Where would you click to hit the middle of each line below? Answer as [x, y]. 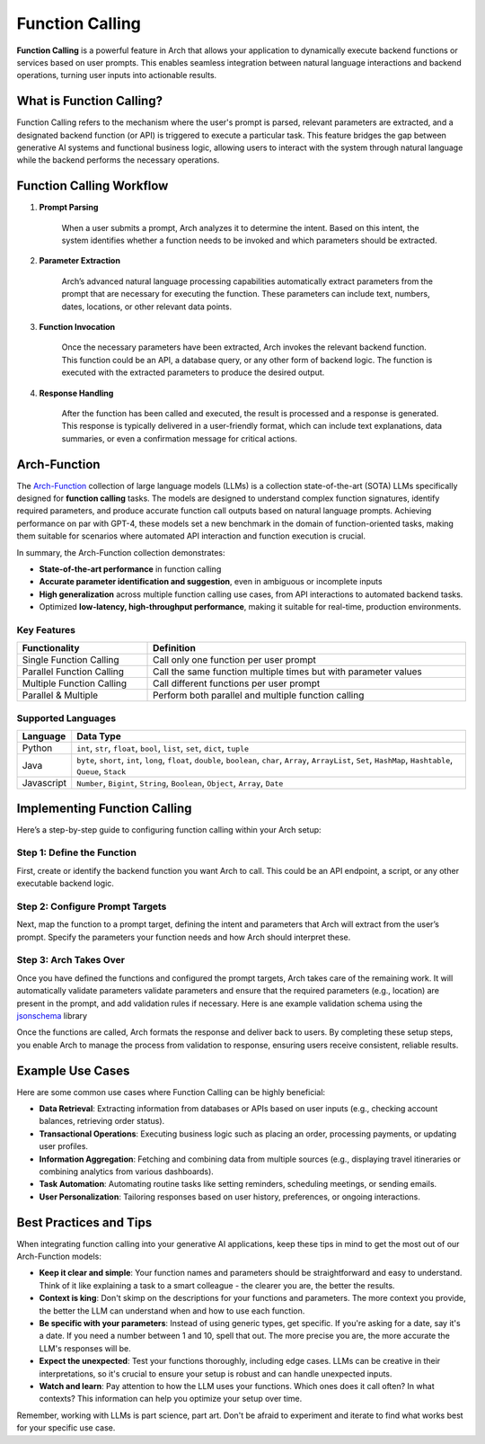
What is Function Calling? [90, 101]
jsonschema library [52, 1015]
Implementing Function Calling [104, 808]
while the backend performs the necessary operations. [118, 160]
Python [37, 748]
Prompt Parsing [69, 208]
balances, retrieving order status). [102, 1121]
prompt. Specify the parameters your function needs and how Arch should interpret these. [184, 937]
